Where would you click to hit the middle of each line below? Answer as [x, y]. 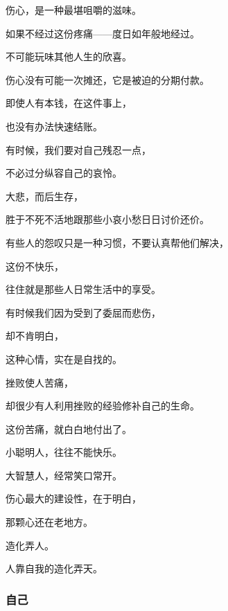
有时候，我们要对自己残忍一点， [78, 149]
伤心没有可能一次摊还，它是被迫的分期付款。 [107, 79]
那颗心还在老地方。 [49, 522]
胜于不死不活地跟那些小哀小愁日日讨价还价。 [107, 219]
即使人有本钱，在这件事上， [69, 103]
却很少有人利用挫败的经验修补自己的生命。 [103, 406]
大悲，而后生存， [44, 196]
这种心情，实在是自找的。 [64, 358]
